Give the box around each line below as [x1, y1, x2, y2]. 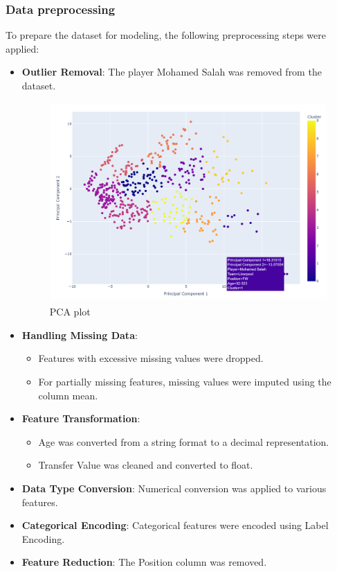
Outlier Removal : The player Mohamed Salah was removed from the [21, 64, 322, 79]
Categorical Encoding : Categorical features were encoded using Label [21, 518, 329, 532]
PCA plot [49, 304, 91, 319]
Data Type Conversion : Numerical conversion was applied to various [21, 480, 327, 495]
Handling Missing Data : [21, 327, 138, 342]
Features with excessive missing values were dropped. [38, 351, 264, 365]
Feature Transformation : [21, 411, 140, 426]
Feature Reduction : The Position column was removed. [21, 555, 267, 569]
